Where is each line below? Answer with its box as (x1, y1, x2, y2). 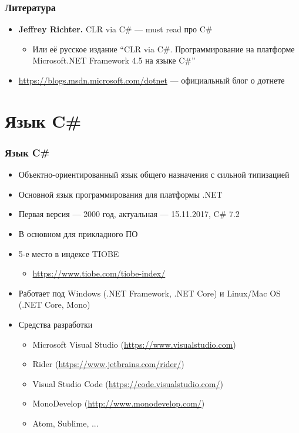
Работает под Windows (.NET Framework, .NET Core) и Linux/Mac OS (18, 287, 281, 299)
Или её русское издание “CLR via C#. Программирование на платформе (32, 42, 295, 55)
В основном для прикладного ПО (18, 227, 138, 239)
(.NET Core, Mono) (18, 298, 90, 311)
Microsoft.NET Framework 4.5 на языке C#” (32, 54, 196, 66)
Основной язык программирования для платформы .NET (18, 188, 223, 200)
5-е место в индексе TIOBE (18, 247, 119, 259)
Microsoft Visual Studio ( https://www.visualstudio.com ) (32, 338, 236, 350)
